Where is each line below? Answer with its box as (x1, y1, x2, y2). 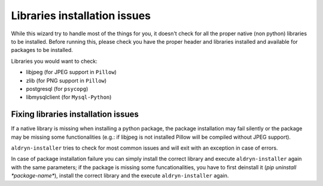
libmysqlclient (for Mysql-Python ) (26, 93, 112, 101)
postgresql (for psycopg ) (26, 85, 89, 92)
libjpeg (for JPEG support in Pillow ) (26, 69, 117, 76)
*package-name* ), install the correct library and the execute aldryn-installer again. (11, 172, 229, 179)
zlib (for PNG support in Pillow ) (26, 77, 107, 84)
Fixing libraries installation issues (11, 109, 139, 120)
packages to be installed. (11, 47, 73, 54)
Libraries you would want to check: (11, 57, 98, 65)
